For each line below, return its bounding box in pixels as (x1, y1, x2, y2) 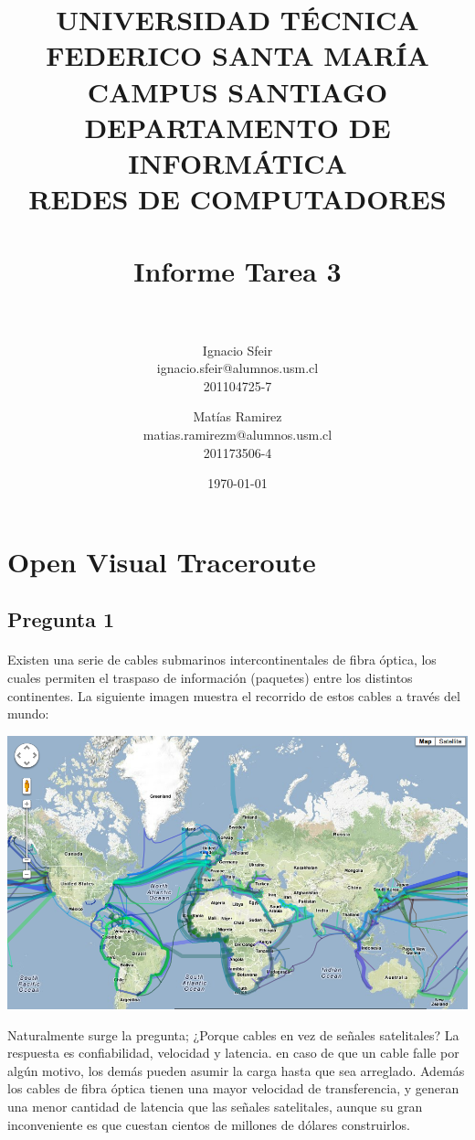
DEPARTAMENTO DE (84, 108, 391, 145)
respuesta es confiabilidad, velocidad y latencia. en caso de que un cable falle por (7, 1043, 459, 1062)
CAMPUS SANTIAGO (87, 72, 388, 110)
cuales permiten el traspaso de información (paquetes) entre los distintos (7, 667, 413, 687)
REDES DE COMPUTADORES (28, 180, 447, 218)
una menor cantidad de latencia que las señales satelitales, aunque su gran (7, 1097, 423, 1116)
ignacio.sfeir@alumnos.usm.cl (156, 358, 319, 378)
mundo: (7, 704, 49, 723)
